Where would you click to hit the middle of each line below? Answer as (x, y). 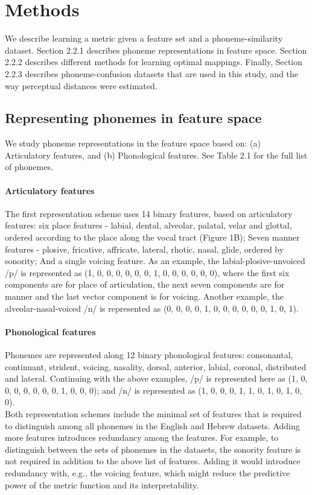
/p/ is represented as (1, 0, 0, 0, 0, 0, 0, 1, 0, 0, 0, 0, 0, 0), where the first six (147, 272)
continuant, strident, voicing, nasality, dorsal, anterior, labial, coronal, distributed (156, 366)
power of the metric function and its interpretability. (102, 484)
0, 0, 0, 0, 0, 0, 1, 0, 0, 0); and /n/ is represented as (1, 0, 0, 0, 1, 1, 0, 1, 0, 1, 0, (154, 390)
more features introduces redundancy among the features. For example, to (142, 437)
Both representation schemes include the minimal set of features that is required (153, 413)
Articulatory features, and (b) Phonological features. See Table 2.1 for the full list (156, 155)
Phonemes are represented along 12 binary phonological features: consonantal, (149, 355)
